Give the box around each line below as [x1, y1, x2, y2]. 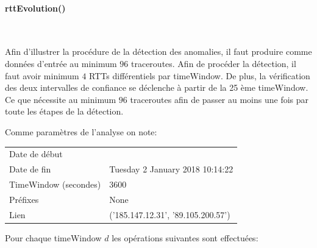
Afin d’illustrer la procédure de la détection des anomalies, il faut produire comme [5, 45, 312, 58]
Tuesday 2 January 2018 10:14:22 [109, 163, 233, 175]
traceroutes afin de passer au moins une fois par [130, 93, 309, 105]
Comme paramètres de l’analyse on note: [5, 125, 157, 138]
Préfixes [9, 193, 39, 205]
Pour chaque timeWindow [5, 231, 102, 244]
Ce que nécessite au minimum [5, 93, 116, 105]
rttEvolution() [5, 1, 66, 14]
